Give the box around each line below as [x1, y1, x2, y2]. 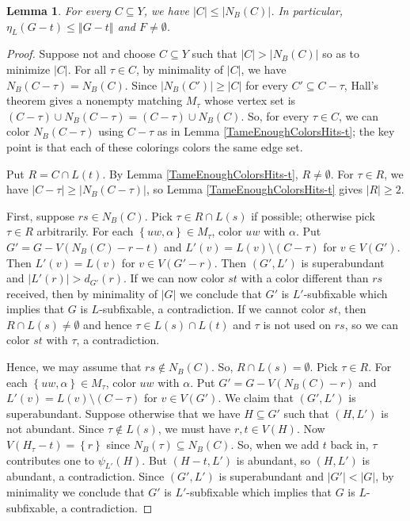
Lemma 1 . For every [6, 2, 111, 18]
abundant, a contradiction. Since [6, 468, 165, 485]
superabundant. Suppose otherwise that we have [6, 404, 241, 421]
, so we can [344, 316, 398, 332]
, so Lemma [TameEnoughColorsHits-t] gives [146, 181, 363, 197]
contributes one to [6, 451, 94, 468]
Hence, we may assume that [6, 358, 142, 375]
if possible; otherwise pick [251, 207, 375, 224]
